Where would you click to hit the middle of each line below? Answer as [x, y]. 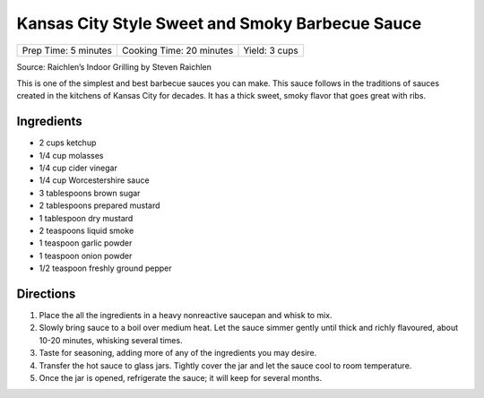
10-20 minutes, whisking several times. [111, 340]
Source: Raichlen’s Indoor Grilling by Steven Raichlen [114, 66]
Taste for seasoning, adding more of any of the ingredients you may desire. [178, 353]
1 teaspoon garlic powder [86, 243]
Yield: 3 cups [271, 50]
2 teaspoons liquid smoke [86, 230]
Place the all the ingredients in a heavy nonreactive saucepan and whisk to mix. [186, 316]
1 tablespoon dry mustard [86, 218]
